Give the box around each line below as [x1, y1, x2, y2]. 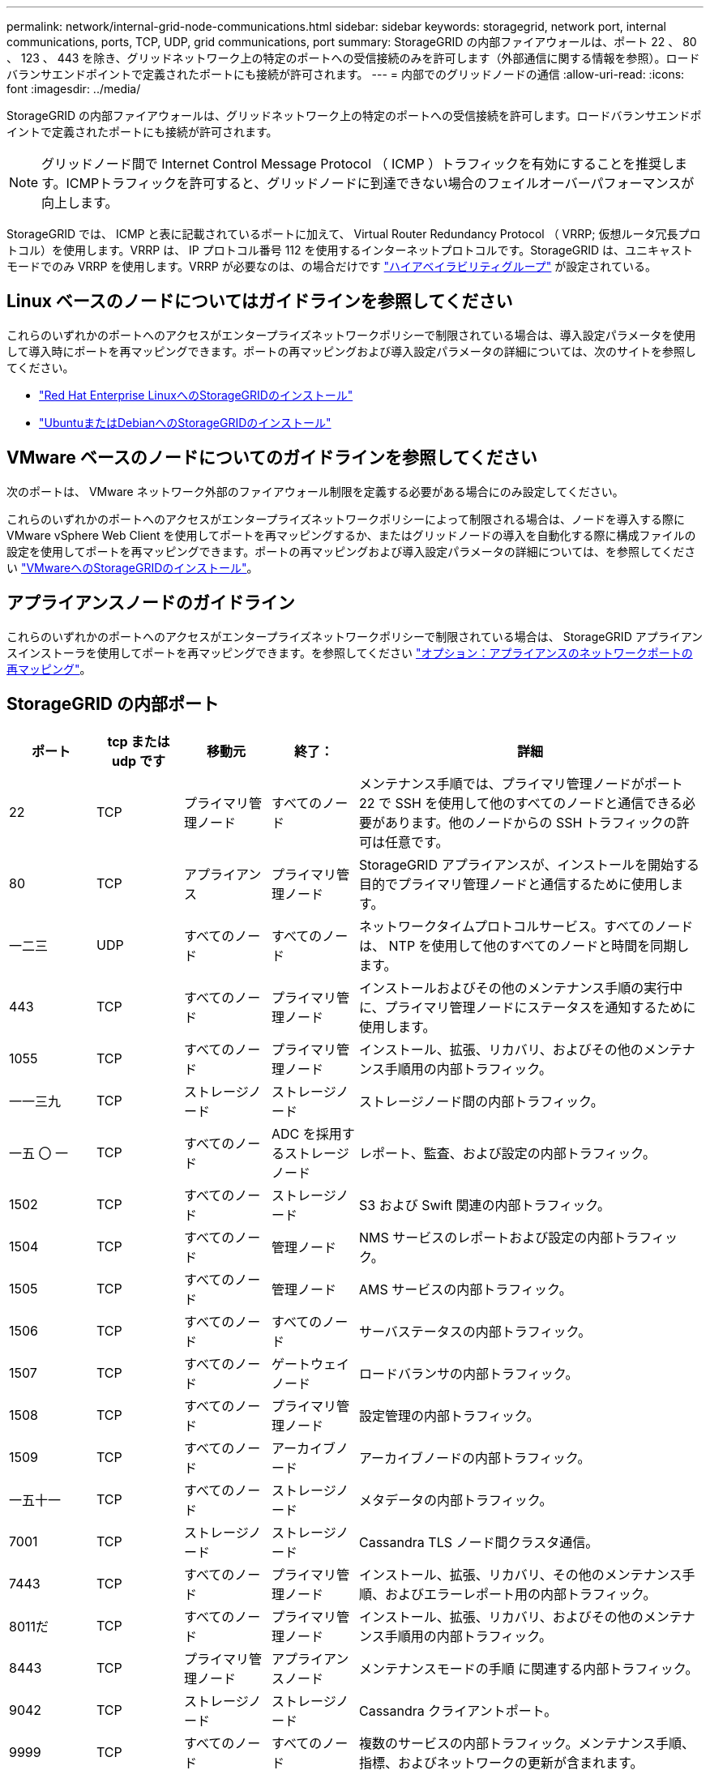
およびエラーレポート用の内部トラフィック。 [385, 1586, 657, 1603]
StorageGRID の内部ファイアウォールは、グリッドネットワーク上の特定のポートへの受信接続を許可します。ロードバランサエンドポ [6, 109, 702, 122]
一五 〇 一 [9, 1145, 69, 1162]
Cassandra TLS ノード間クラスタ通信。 [359, 1534, 599, 1551]
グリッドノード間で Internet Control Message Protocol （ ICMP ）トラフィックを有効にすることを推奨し [41, 156, 675, 172]
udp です [112, 753, 165, 770]
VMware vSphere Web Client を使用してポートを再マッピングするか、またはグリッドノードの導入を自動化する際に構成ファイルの [6, 528, 696, 542]
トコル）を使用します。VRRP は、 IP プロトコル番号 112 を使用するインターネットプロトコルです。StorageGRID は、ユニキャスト [6, 243, 694, 257]
